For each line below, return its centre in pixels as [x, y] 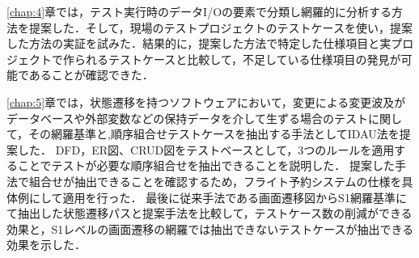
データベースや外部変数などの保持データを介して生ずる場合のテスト [187, 118]
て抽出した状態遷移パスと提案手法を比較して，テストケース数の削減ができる [209, 213]
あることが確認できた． [91, 75]
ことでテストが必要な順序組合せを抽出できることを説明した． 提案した [206, 165]
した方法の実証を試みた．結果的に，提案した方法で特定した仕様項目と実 [199, 43]
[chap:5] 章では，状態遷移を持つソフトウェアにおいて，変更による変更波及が [206, 102]
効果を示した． [46, 245]
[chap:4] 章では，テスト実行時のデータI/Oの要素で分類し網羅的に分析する [199, 11]
